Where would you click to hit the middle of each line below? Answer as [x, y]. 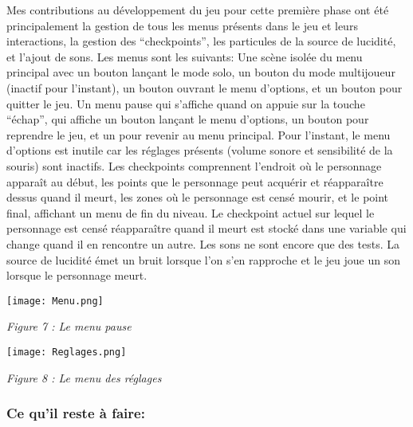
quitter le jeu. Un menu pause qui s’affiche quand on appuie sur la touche [186, 103]
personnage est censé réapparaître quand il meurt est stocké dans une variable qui [206, 228]
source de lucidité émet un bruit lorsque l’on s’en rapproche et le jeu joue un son [204, 259]
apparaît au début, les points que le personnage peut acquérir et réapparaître [195, 181]
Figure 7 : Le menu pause [69, 326]
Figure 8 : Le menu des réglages [84, 377]
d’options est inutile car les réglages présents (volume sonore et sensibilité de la [200, 150]
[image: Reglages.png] [67, 352]
